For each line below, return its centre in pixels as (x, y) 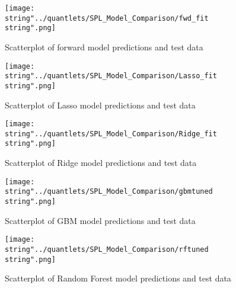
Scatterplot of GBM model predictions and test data (100, 220)
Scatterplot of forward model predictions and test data (104, 47)
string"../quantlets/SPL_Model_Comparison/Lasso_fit (111, 76)
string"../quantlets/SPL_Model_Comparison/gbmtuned (109, 192)
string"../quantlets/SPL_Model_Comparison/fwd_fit (107, 18)
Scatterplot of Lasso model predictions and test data (100, 105)
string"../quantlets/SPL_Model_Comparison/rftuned (107, 249)
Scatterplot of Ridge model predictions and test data (101, 163)
